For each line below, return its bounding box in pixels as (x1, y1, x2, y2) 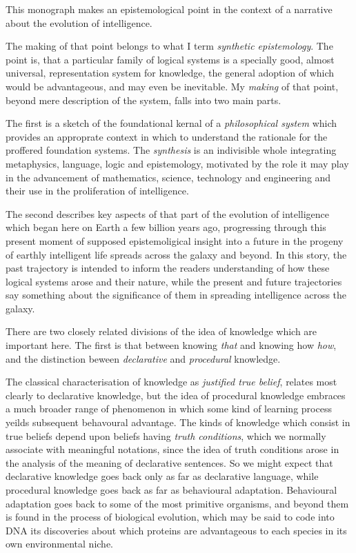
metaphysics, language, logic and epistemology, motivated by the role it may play (6, 156, 349, 170)
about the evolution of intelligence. (6, 15, 152, 30)
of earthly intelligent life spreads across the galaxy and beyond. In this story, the (6, 247, 347, 261)
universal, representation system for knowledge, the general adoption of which (6, 66, 335, 80)
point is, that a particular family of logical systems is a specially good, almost (6, 52, 335, 66)
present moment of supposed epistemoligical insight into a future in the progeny (6, 233, 344, 248)
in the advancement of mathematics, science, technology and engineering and (6, 170, 331, 184)
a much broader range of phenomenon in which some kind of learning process (6, 401, 332, 416)
